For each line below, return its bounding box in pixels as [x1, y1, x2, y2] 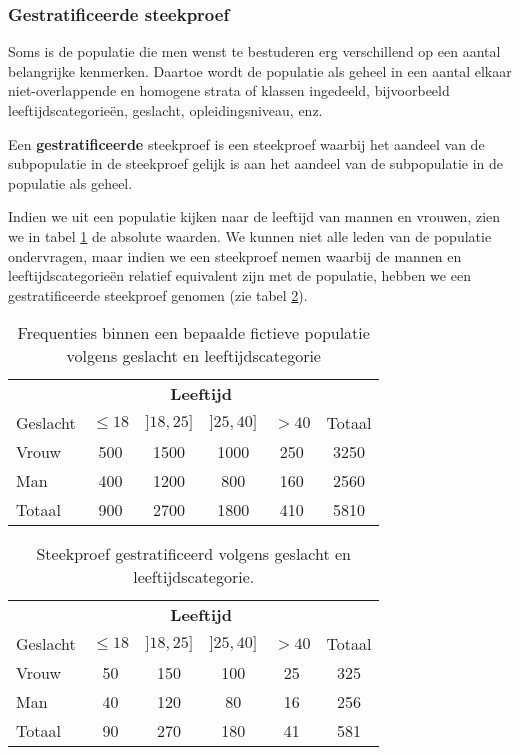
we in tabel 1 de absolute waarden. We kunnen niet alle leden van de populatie [8, 225, 492, 246]
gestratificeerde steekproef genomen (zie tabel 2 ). [8, 284, 308, 305]
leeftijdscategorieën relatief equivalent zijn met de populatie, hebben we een [8, 265, 471, 286]
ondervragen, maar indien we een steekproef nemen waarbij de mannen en [8, 245, 462, 266]
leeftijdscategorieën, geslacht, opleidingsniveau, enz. [8, 100, 323, 120]
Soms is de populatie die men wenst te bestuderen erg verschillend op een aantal [8, 41, 501, 62]
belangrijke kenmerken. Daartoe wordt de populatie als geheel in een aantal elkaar [8, 60, 512, 81]
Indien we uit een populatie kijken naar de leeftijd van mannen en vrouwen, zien [8, 206, 501, 227]
